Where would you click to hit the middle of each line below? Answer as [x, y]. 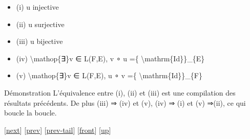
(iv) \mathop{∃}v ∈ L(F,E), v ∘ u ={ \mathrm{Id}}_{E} [110, 58]
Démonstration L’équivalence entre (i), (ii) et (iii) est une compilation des [120, 92]
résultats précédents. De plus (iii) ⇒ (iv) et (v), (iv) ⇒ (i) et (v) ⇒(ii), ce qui [125, 102]
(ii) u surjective [40, 24]
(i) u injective [37, 7]
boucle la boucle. [30, 113]
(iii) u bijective [39, 41]
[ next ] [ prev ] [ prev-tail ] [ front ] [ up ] [58, 130]
